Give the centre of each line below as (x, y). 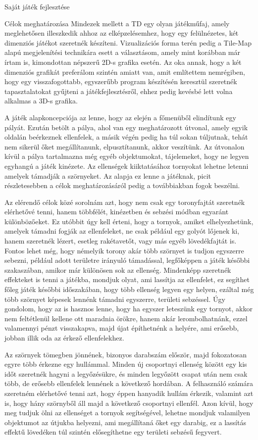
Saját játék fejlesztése (37, 6)
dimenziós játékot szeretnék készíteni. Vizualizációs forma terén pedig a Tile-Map (128, 42)
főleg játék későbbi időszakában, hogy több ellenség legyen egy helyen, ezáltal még (129, 289)
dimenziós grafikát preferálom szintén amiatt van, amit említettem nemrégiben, (125, 72)
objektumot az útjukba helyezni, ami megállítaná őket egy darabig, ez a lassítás (125, 422)
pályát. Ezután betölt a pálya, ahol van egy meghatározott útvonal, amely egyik (126, 127)
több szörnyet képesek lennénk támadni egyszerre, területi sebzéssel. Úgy (115, 299)
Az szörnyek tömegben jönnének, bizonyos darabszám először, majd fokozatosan (126, 354)
